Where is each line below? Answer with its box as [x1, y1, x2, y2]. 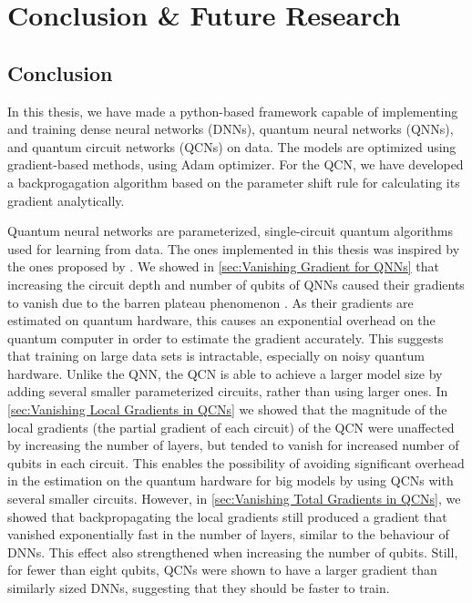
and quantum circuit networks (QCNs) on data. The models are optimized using [7, 137, 457, 156]
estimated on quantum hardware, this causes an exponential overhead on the [7, 311, 436, 330]
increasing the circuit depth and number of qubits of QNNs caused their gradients [7, 274, 465, 293]
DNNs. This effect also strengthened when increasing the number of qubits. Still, [7, 542, 458, 561]
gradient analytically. [7, 190, 125, 210]
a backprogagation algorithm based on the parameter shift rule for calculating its [7, 172, 460, 191]
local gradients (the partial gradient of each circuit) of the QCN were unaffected [7, 417, 455, 436]
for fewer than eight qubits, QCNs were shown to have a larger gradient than [7, 560, 437, 579]
